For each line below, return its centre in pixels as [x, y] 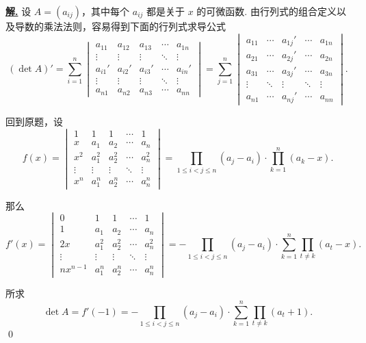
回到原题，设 [34, 121]
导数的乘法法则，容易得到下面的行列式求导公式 [120, 26]
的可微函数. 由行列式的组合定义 [266, 11]
